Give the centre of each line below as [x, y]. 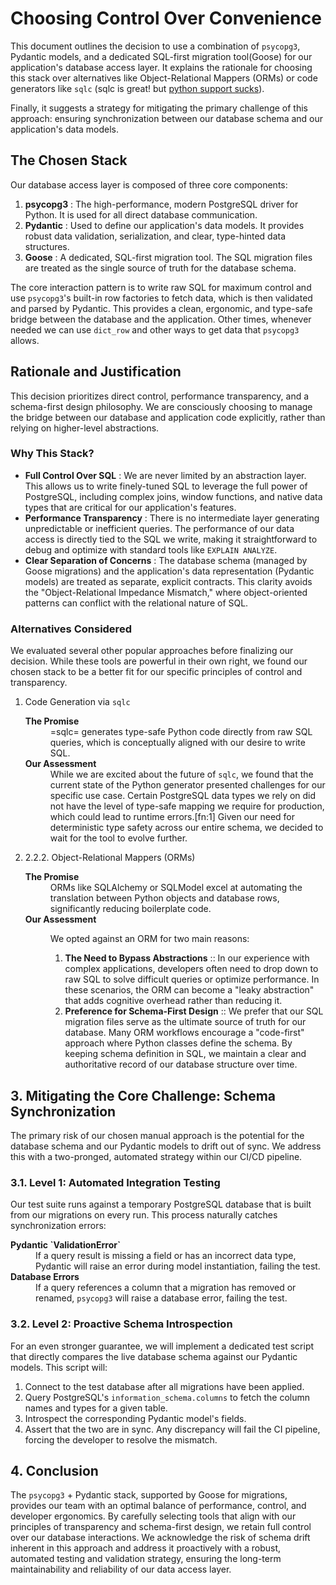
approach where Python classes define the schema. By [178, 1043]
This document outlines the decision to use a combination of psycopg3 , [155, 46]
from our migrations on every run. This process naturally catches [144, 1215]
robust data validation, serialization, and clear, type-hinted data [155, 236]
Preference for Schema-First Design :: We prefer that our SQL [194, 1011]
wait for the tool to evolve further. [118, 838]
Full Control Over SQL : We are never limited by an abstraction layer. [165, 475]
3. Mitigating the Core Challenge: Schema [143, 1095]
